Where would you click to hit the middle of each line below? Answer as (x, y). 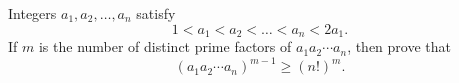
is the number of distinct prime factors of (165, 46)
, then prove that (399, 46)
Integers (32, 13)
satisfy (156, 13)
